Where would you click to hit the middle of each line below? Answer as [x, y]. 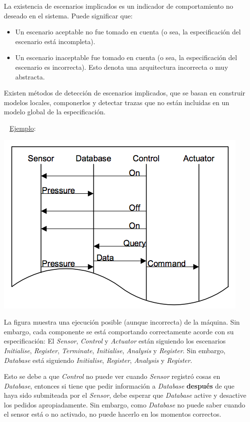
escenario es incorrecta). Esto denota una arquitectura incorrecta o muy [122, 67]
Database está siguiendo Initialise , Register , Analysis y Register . [98, 360]
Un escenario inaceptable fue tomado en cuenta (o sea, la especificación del [126, 57]
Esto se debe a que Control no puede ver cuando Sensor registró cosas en [112, 376]
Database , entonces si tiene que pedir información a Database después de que [119, 385]
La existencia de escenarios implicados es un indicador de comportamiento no [118, 6]
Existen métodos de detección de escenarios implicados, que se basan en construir [125, 93]
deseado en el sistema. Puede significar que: [68, 15]
